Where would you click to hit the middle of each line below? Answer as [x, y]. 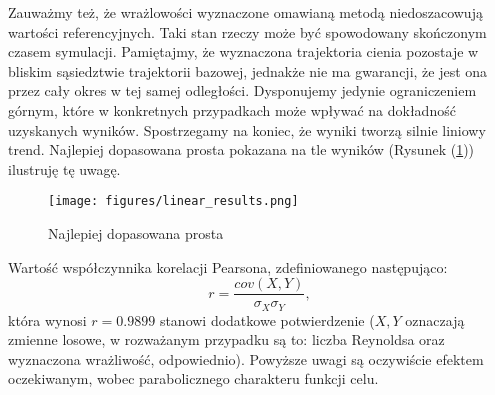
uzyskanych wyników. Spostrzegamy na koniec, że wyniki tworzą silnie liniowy [247, 129]
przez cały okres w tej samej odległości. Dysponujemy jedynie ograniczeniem [242, 90]
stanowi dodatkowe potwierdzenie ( [267, 319]
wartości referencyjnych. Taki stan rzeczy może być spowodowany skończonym [247, 31]
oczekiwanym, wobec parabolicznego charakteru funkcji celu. [193, 378]
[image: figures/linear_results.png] [173, 201]
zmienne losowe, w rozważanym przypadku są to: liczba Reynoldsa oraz [226, 339]
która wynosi [47, 319]
